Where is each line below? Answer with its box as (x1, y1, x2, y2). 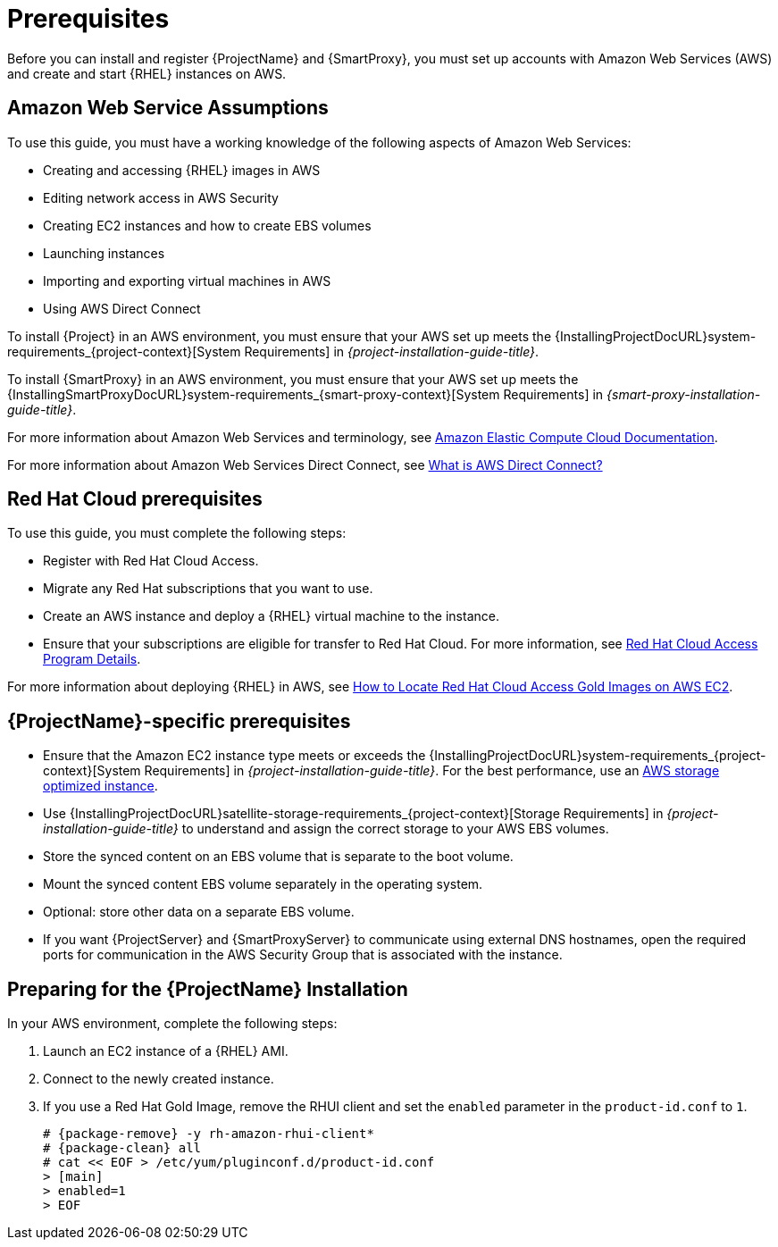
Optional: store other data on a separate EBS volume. (43, 904, 355, 920)
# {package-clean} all (43, 1141, 202, 1156)
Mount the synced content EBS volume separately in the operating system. (43, 876, 483, 892)
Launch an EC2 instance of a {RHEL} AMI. (43, 1043, 289, 1059)
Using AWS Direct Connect (43, 300, 201, 316)
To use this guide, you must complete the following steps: (7, 525, 347, 541)
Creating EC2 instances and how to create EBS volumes (43, 217, 372, 233)
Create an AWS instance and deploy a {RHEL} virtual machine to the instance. (43, 608, 499, 624)
